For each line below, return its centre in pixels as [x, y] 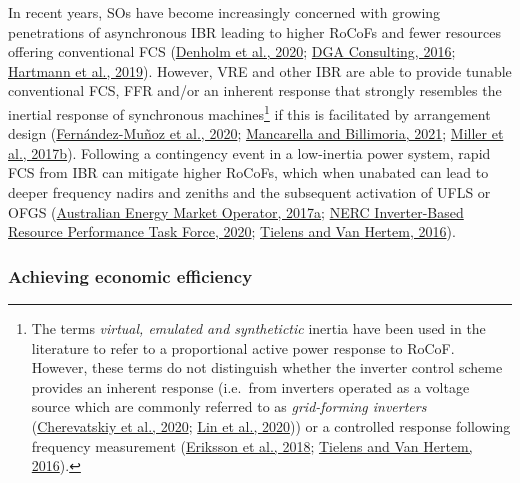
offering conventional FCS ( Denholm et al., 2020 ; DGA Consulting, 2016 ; [232, 51]
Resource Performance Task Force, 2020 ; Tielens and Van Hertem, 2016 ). [232, 231]
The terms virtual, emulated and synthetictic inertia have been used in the [258, 328]
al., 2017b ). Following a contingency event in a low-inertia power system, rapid [249, 152]
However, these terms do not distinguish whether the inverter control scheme [267, 367]
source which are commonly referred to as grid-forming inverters [229, 406]
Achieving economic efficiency [130, 275]
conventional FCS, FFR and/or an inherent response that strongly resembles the [255, 90]
